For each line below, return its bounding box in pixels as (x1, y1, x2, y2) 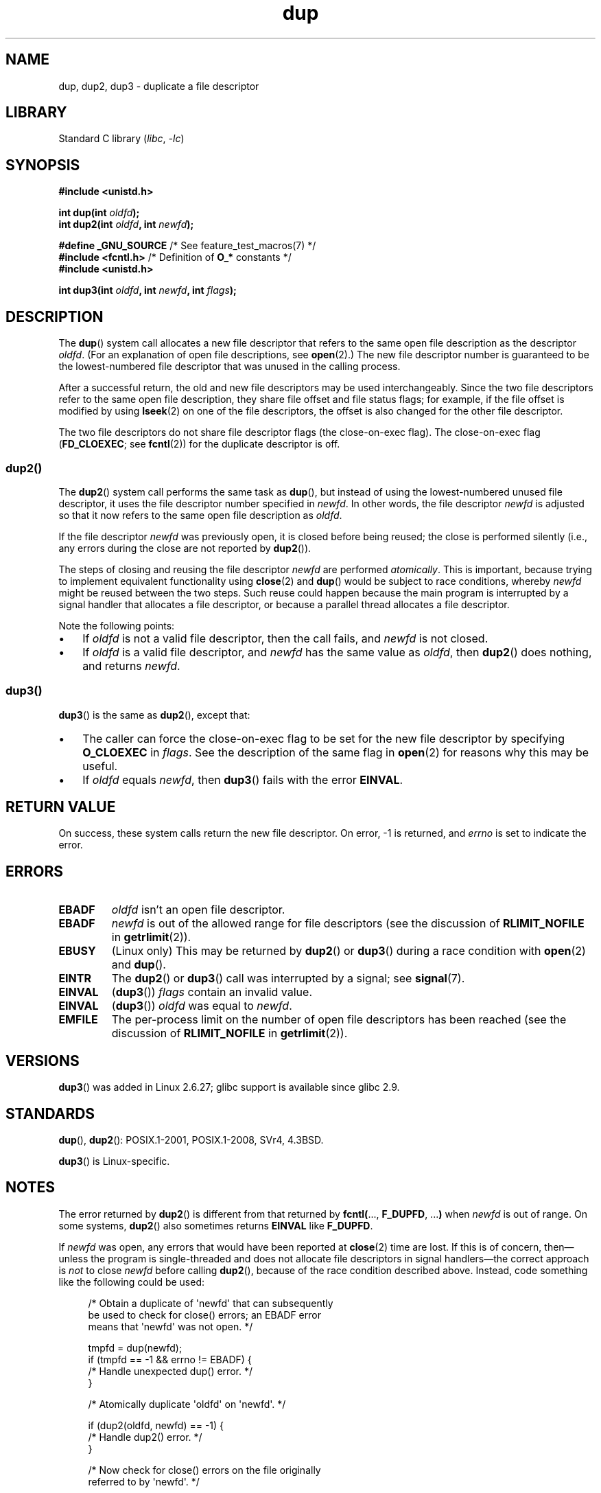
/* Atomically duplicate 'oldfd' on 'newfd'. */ (88, 1398, 286, 1410)
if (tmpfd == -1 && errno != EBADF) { (88, 1353, 252, 1365)
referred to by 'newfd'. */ (88, 1475, 200, 1488)
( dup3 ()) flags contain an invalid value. (111, 985, 312, 999)
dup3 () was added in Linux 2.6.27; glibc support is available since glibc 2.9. (58, 1081, 400, 1093)
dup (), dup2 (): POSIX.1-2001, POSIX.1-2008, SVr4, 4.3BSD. (58, 1134, 324, 1146)
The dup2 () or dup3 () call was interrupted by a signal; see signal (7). (111, 971, 465, 986)
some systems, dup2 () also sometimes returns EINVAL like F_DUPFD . (58, 1219, 373, 1231)
